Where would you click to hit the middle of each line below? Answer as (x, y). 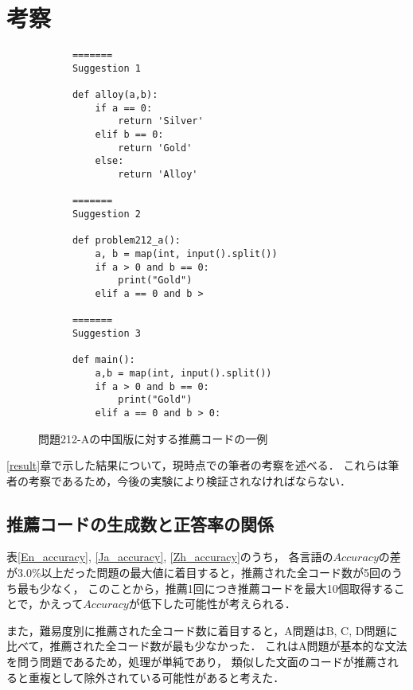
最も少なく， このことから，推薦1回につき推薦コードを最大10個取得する (205, 588)
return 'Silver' (161, 121)
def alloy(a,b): (115, 95)
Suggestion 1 (106, 68)
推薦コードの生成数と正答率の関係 (140, 523)
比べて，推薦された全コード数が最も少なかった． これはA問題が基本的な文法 (207, 646)
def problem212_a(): (126, 241)
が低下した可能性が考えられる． (212, 604)
